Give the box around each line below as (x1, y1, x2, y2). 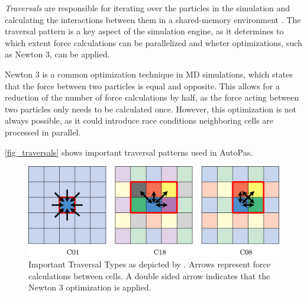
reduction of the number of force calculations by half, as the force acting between (5, 91, 299, 104)
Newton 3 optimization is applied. (28, 281, 151, 293)
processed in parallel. (5, 125, 81, 138)
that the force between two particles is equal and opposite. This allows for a (5, 79, 280, 92)
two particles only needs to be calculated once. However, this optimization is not (5, 102, 297, 115)
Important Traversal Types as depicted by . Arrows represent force (28, 258, 271, 270)
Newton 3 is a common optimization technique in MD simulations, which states (5, 67, 293, 80)
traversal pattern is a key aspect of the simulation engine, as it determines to (5, 25, 284, 37)
